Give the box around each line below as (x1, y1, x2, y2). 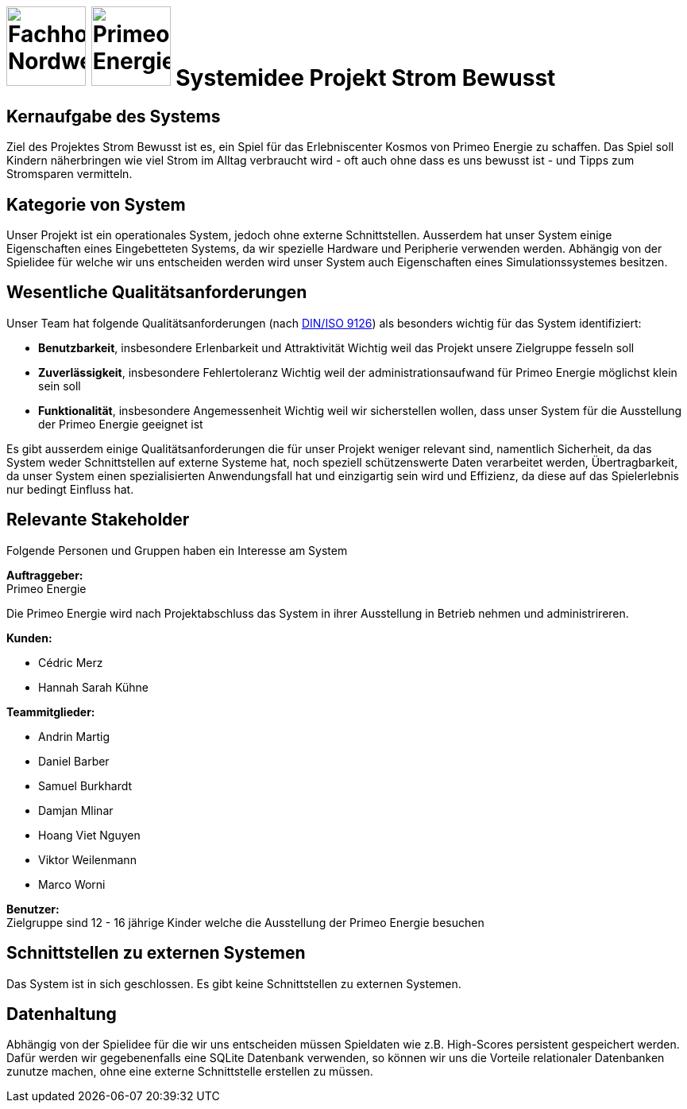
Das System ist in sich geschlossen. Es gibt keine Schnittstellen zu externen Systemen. (6, 976, 461, 991)
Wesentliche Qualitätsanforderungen (6, 282, 307, 303)
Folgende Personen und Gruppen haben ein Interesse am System (6, 543, 348, 557)
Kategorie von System (6, 194, 186, 215)
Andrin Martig (38, 729, 110, 743)
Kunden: (6, 630, 52, 645)
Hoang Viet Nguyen (38, 828, 141, 842)
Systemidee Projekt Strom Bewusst (176, 64, 556, 91)
